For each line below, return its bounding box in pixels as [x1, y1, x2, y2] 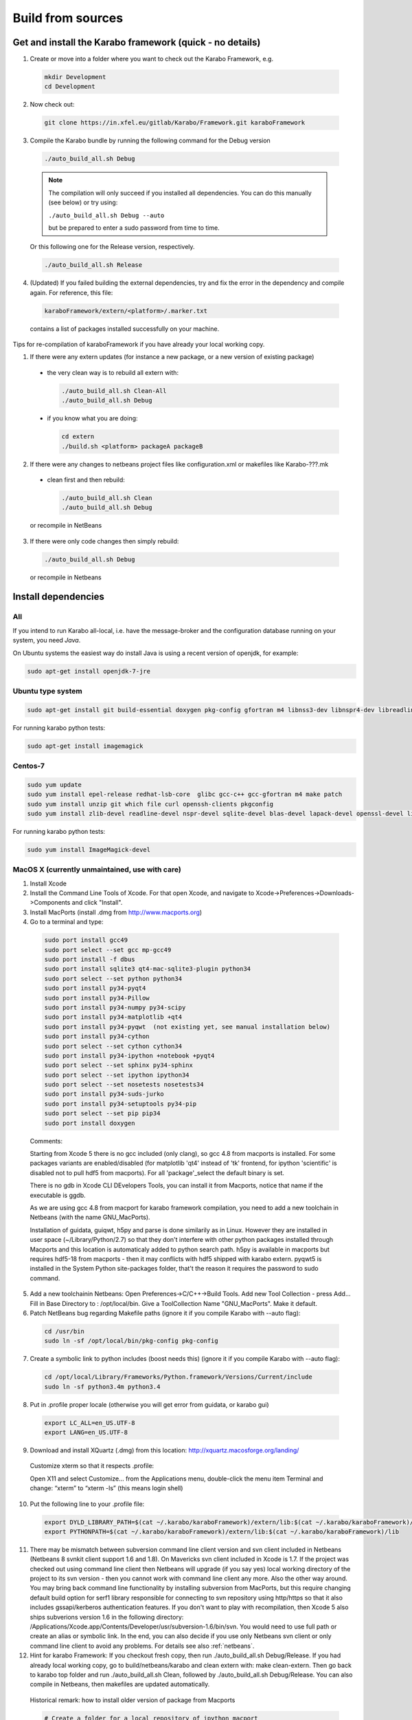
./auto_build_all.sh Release [44, 261, 143, 269]
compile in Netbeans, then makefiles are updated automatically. [30, 1680, 210, 1688]
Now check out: [30, 100, 75, 109]
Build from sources [12, 10, 124, 25]
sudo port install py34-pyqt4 [44, 985, 146, 992]
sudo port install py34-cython [44, 1033, 150, 1040]
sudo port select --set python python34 [44, 974, 182, 982]
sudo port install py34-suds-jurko [44, 1090, 164, 1098]
